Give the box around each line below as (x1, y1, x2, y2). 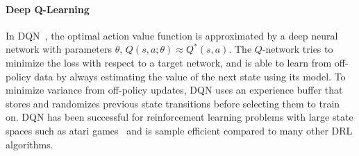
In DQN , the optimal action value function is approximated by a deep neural (6, 28, 338, 42)
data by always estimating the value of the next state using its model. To (34, 69, 346, 83)
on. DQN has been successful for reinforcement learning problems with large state (6, 110, 353, 124)
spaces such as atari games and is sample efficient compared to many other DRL (6, 123, 353, 137)
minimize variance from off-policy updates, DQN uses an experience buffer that (6, 83, 343, 97)
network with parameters (6, 42, 112, 56)
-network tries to (262, 42, 333, 56)
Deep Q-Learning (6, 1, 90, 16)
